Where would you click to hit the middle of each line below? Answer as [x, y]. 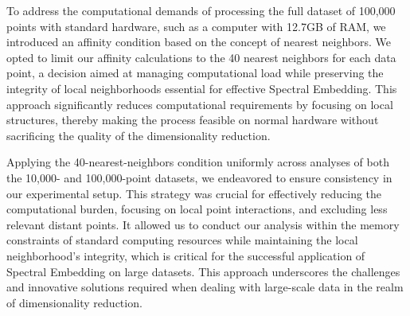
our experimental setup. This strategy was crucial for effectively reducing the [194, 193]
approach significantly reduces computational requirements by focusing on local [200, 104]
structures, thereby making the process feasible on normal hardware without [193, 120]
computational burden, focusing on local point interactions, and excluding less [197, 209]
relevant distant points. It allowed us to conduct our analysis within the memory [203, 224]
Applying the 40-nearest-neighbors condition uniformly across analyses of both [198, 162]
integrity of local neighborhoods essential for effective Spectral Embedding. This [202, 88]
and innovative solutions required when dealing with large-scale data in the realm [205, 287]
